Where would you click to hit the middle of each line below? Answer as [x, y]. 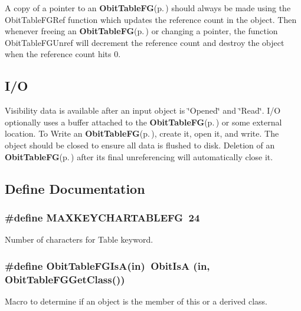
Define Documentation [75, 188]
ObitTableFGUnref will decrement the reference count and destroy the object [145, 42]
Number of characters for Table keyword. [79, 239]
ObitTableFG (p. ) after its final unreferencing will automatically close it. [139, 156]
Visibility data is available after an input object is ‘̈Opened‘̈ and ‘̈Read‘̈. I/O [143, 110]
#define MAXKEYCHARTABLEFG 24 [102, 217]
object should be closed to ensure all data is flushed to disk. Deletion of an [140, 145]
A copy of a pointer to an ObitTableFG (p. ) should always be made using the [148, 8]
